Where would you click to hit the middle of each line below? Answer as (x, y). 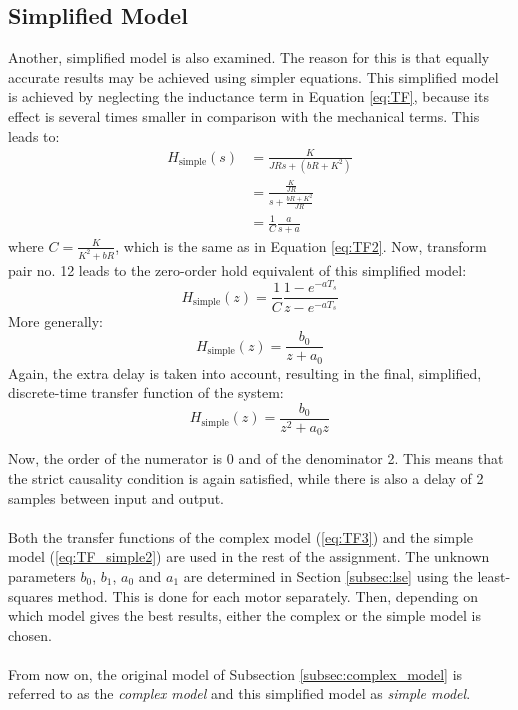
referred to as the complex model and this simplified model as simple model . (239, 693)
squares (30, 595)
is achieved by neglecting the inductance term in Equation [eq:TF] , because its (248, 96)
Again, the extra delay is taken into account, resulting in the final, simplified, (245, 372)
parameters (42, 575)
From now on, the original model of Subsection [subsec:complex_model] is (235, 673)
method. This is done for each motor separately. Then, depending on (267, 595)
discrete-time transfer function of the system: (146, 392)
